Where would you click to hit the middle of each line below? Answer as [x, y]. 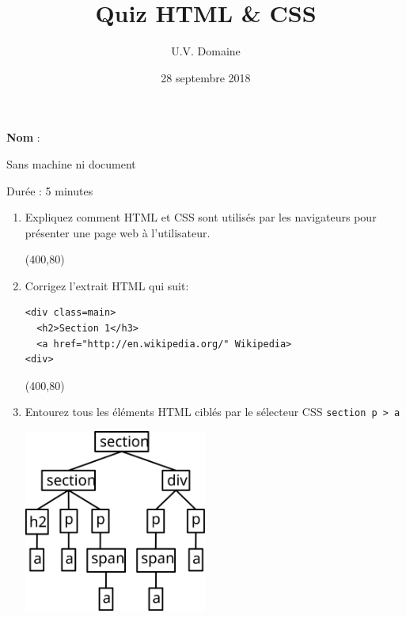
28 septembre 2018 [206, 77]
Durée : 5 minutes [50, 190]
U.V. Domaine [206, 51]
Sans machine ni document [71, 163]
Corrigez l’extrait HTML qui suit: [107, 285]
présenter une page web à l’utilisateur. [118, 232]
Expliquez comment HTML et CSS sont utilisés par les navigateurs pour [201, 217]
